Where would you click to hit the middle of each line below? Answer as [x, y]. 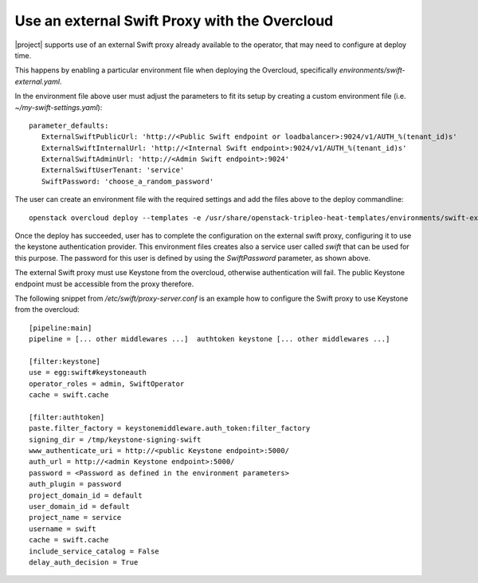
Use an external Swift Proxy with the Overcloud [174, 21]
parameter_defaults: [69, 125]
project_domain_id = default [86, 495]
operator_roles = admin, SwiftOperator [107, 384]
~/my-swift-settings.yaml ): [59, 107]
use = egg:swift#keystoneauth [88, 372]
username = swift [63, 529]
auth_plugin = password [75, 484]
